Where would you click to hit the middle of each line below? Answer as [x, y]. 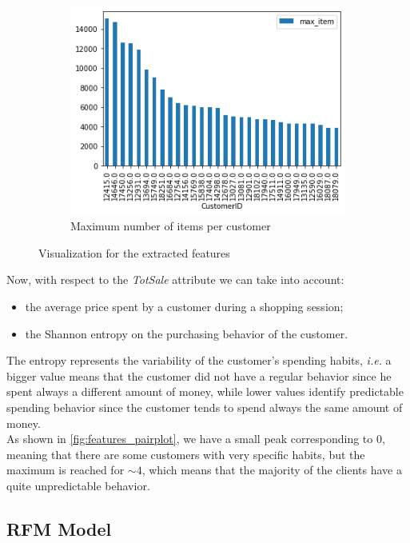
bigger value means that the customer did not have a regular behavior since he [199, 375]
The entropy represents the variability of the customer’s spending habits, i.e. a [199, 360]
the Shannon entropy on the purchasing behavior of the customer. [187, 333]
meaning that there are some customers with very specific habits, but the [186, 454]
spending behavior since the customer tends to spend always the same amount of [205, 407]
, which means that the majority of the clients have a [272, 470]
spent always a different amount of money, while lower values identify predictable [205, 391]
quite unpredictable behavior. [78, 485]
